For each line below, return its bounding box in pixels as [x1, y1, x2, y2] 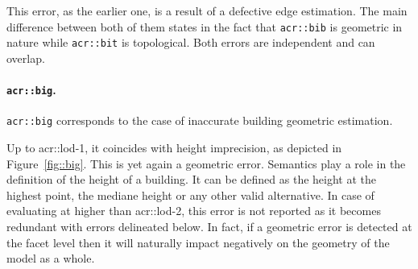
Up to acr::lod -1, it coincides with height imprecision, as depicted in [6, 139, 342, 156]
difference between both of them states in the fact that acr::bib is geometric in [6, 18, 403, 35]
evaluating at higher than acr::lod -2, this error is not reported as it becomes [6, 202, 381, 219]
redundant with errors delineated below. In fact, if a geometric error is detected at [6, 217, 412, 234]
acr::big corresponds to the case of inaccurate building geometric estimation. [6, 112, 393, 129]
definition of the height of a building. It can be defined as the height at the [6, 171, 377, 188]
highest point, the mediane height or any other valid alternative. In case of [6, 186, 375, 203]
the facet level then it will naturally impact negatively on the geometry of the [6, 234, 390, 250]
